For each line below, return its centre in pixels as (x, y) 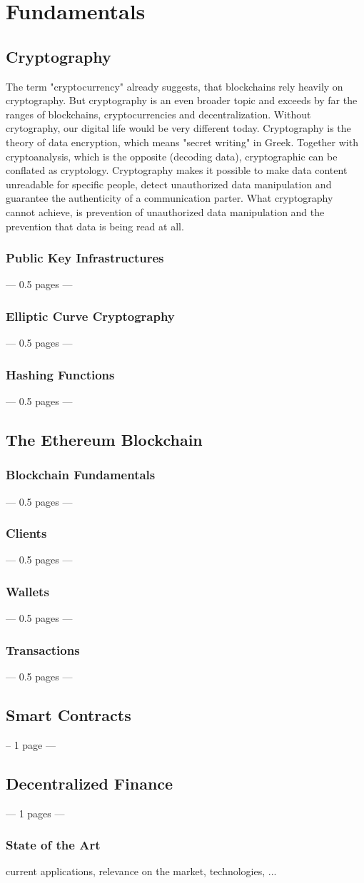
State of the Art (53, 845)
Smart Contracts (69, 714)
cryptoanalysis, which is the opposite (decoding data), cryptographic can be (172, 156)
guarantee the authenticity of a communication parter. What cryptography (170, 198)
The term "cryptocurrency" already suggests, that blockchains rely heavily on (175, 86)
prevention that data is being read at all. (95, 226)
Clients (26, 533)
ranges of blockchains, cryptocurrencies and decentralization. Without (158, 114)
